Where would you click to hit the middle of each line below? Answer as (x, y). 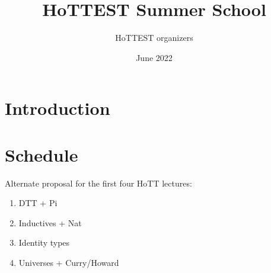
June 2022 (154, 57)
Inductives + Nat (50, 222)
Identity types (44, 243)
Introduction (58, 108)
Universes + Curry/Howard (69, 262)
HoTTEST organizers (154, 38)
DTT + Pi (38, 203)
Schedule (42, 154)
